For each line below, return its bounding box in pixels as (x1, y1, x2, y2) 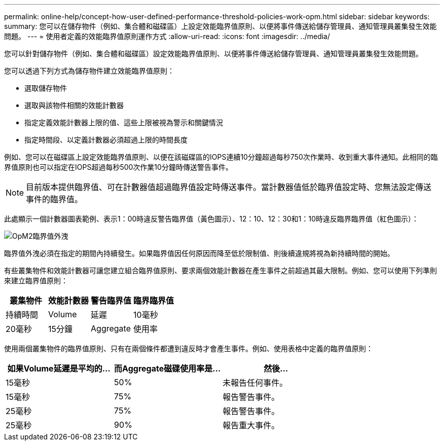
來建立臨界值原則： (4, 276, 68, 285)
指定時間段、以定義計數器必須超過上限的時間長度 (24, 135, 188, 144)
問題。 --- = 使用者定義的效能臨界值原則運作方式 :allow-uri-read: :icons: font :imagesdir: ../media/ (4, 32, 330, 41)
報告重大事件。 (223, 420, 280, 430)
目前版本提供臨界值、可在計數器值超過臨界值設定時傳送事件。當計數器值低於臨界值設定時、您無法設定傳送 (26, 182, 432, 192)
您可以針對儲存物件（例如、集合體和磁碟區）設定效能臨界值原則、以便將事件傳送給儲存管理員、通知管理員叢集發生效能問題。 (4, 49, 423, 58)
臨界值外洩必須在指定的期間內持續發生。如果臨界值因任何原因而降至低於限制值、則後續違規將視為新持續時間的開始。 (4, 249, 394, 257)
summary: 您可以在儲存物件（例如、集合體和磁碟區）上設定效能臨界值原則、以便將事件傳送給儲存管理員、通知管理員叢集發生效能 (4, 22, 437, 30)
